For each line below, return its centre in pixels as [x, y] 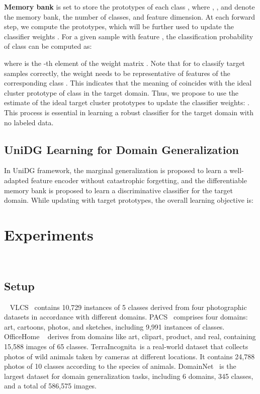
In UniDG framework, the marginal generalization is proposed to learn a [116, 170]
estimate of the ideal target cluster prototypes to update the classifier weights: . [127, 102]
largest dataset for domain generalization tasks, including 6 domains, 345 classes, [129, 376]
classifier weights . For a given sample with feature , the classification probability [129, 36]
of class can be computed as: [48, 46]
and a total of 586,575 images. [51, 386]
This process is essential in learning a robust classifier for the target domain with [129, 112]
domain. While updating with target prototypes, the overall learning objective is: [129, 200]
